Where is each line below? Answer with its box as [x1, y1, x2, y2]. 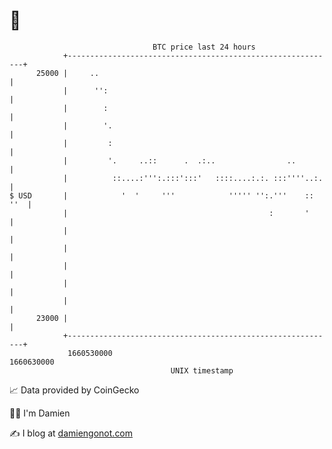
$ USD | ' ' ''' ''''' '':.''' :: [9, 190, 314, 201]
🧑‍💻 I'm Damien [9, 407, 71, 419]
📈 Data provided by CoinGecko [9, 384, 140, 396]
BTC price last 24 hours [152, 42, 256, 52]
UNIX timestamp [170, 365, 234, 376]
